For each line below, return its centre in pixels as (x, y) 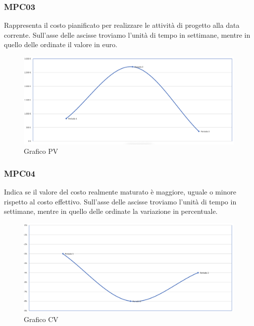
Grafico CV (41, 319)
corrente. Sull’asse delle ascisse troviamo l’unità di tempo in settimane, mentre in (127, 34)
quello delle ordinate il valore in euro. (61, 44)
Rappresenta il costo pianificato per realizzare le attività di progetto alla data (122, 25)
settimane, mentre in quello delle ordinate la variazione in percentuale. (111, 211)
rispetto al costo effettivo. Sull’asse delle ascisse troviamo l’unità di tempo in (120, 201)
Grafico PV (41, 151)
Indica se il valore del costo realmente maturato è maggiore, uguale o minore (120, 192)
